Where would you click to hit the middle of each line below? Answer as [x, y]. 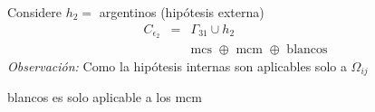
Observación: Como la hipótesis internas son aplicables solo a [177, 65]
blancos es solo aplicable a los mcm [105, 96]
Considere [35, 12]
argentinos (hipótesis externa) [182, 12]
